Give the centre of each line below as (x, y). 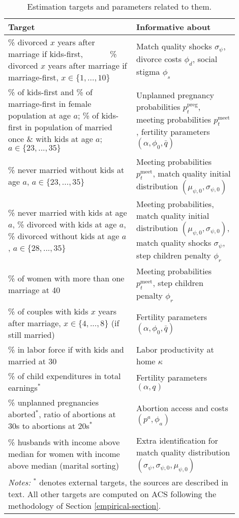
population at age (40, 115)
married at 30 (33, 361)
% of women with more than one (66, 278)
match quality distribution (183, 452)
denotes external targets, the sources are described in (134, 482)
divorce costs (159, 59)
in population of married (69, 127)
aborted (22, 414)
